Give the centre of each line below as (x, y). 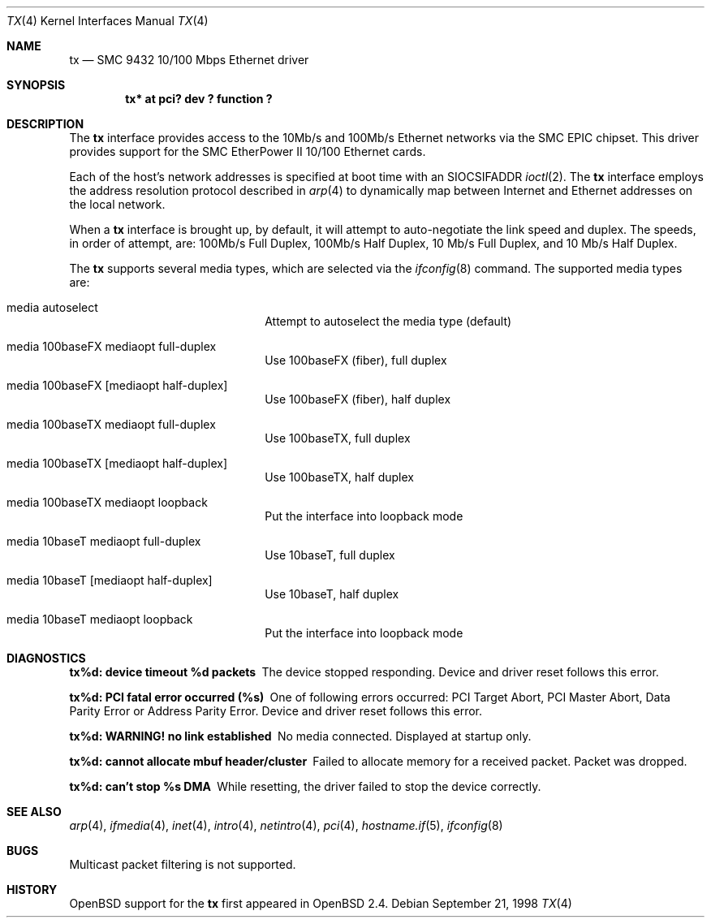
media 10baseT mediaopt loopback (100, 619)
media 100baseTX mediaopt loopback (107, 502)
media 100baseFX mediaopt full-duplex (112, 346)
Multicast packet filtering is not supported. (183, 864)
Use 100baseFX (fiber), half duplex (358, 399)
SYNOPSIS (36, 85)
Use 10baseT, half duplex (332, 594)
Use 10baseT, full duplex (330, 555)
